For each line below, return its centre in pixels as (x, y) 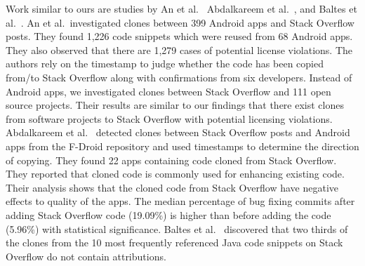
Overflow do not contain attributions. (86, 256)
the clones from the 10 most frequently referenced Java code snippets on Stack (174, 242)
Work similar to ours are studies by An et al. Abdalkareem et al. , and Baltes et (181, 8)
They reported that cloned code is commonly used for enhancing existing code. (175, 174)
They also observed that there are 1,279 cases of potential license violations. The (179, 49)
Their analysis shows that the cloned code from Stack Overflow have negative (172, 187)
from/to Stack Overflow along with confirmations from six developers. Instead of (179, 77)
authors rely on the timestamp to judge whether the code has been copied (165, 64)
